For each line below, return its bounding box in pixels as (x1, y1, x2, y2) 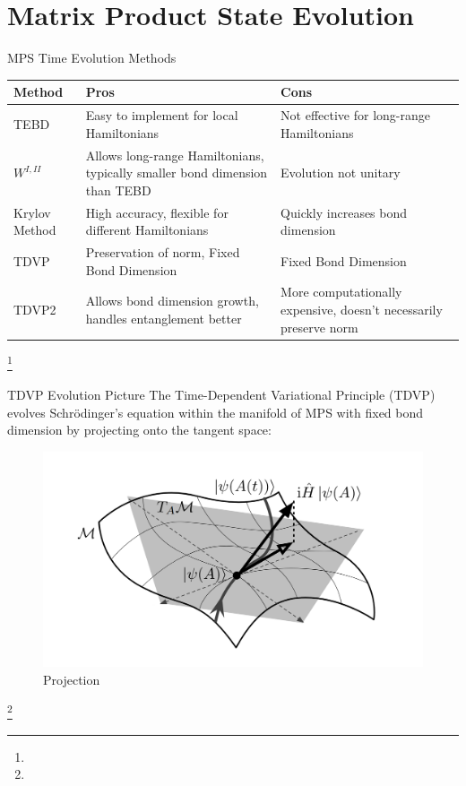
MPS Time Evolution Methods (7, 48, 177, 67)
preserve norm (280, 317, 358, 336)
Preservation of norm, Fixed (85, 242, 240, 261)
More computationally (280, 282, 402, 301)
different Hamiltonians (85, 220, 209, 239)
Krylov (13, 203, 51, 221)
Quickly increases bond (280, 203, 408, 221)
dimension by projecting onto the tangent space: (7, 420, 272, 439)
